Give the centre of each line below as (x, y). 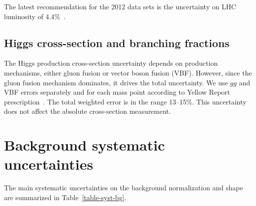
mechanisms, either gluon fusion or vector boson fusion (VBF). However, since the (128, 72)
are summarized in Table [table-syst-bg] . (65, 197)
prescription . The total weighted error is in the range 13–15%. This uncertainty (125, 101)
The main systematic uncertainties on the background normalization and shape (124, 188)
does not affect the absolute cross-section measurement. (88, 111)
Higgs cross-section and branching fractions (117, 42)
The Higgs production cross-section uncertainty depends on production (111, 63)
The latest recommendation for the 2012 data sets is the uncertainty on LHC (120, 6)
